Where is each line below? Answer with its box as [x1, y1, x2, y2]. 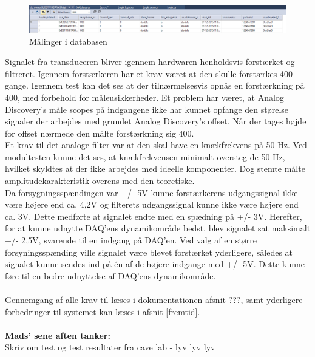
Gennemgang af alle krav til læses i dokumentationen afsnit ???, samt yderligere [5, 293, 303, 306]
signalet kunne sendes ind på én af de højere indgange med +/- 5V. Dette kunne [5, 257, 305, 270]
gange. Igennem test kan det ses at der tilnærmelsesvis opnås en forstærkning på [5, 79, 305, 92]
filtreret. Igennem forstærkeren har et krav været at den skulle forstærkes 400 [5, 67, 293, 80]
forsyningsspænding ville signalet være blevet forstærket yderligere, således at [5, 245, 293, 258]
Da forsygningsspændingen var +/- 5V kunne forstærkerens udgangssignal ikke [5, 186, 298, 199]
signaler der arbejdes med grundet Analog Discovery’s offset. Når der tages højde [5, 115, 307, 127]
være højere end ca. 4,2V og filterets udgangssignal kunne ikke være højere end [5, 198, 299, 211]
